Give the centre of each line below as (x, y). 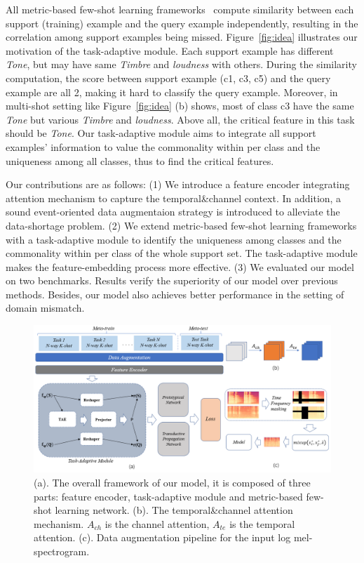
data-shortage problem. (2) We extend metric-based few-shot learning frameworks (181, 225)
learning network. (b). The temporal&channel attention (174, 510)
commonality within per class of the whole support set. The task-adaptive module (182, 253)
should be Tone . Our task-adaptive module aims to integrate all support (161, 133)
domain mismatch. (45, 308)
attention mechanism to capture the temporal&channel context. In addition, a (174, 198)
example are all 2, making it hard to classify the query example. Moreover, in (172, 92)
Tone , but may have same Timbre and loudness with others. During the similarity (181, 64)
